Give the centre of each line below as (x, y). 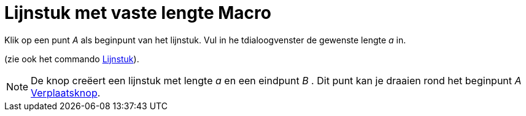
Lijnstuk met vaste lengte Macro (138, 13)
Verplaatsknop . (66, 92)
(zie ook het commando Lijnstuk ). (72, 59)
